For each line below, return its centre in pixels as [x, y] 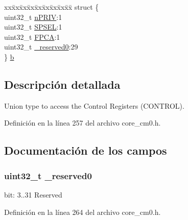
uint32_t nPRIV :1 [33, 17]
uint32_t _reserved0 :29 [41, 47]
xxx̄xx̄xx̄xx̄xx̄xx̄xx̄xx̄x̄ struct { [52, 7]
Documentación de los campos [86, 150]
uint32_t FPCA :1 [32, 36]
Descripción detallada [62, 84]
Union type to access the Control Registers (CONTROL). [94, 105]
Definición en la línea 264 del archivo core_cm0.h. [83, 212]
